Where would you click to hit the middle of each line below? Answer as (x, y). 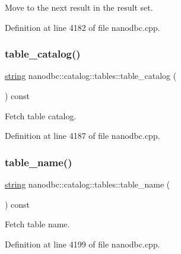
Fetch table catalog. (41, 115)
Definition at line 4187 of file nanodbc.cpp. (82, 136)
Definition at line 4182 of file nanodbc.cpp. (82, 27)
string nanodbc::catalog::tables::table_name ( (88, 184)
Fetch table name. (37, 224)
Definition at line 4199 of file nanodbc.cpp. (82, 244)
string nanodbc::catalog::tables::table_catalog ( (91, 76)
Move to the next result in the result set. (79, 7)
